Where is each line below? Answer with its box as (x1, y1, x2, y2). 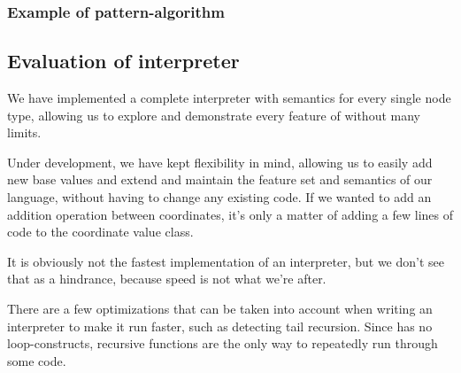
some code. (7, 351, 66, 369)
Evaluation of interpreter (7, 47, 240, 74)
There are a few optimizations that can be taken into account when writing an (7, 299, 433, 317)
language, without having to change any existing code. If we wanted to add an (7, 188, 432, 206)
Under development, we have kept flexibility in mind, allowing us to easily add (7, 152, 433, 171)
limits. (7, 123, 42, 142)
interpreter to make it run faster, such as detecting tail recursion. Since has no (7, 316, 433, 335)
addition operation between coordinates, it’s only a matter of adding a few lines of (7, 205, 453, 223)
